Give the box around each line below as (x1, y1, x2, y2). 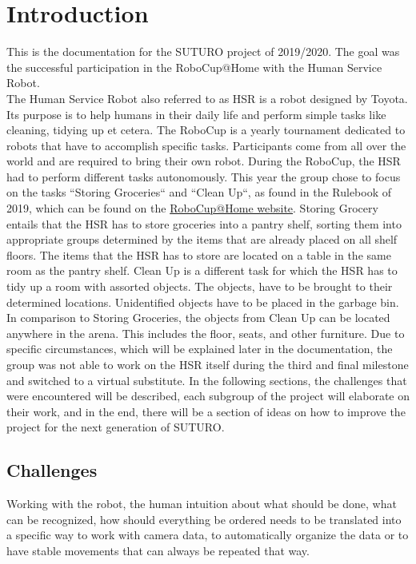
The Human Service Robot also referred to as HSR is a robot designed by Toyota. (6, 89, 408, 106)
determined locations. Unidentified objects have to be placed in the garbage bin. (6, 293, 399, 310)
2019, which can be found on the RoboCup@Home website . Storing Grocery (6, 200, 378, 216)
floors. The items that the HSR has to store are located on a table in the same (6, 246, 391, 263)
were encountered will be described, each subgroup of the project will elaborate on (6, 387, 410, 404)
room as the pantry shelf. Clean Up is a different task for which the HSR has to (6, 262, 398, 279)
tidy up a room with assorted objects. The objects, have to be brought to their (6, 278, 393, 295)
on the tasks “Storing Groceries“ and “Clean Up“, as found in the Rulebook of (6, 184, 392, 201)
